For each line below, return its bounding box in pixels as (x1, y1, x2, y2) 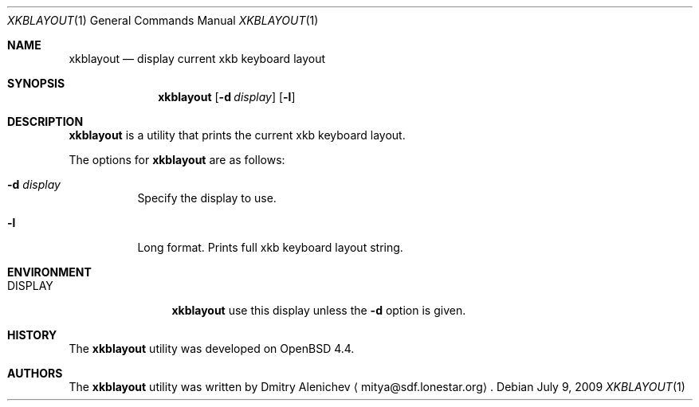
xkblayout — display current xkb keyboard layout (69, 52, 326, 65)
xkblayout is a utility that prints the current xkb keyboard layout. (69, 128, 406, 142)
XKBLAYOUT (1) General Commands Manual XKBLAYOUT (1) (7, 14, 319, 27)
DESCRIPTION (7, 115, 84, 128)
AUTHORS (7, 366, 63, 380)
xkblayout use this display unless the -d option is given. (171, 303, 466, 317)
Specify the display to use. (137, 191, 277, 205)
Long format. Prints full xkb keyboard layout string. (137, 241, 403, 254)
